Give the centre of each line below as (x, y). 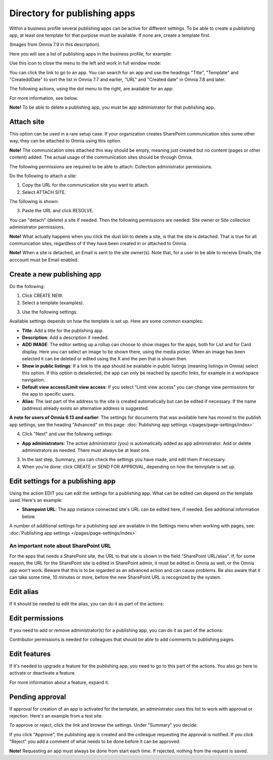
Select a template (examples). (53, 303)
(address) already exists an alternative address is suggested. (85, 408)
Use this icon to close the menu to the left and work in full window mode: (85, 63)
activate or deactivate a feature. (42, 673)
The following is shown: (34, 202)
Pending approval (38, 697)
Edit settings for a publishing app (62, 481)
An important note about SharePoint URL (60, 546)
